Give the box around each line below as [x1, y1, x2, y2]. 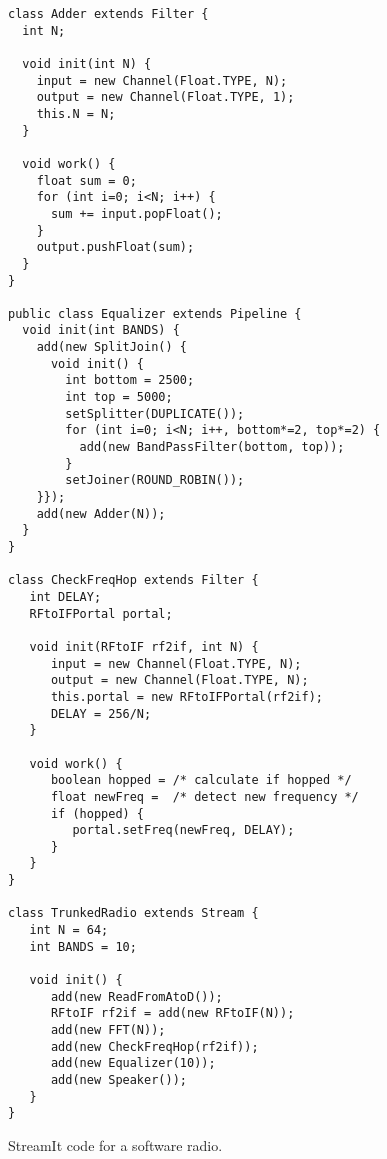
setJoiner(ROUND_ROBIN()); [65, 473, 245, 488]
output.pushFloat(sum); [36, 240, 195, 255]
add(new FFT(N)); [50, 1023, 166, 1038]
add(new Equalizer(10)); [50, 1056, 216, 1071]
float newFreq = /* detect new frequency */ [50, 789, 359, 804]
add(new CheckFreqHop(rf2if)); [50, 1039, 259, 1054]
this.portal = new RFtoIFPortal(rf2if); [50, 689, 323, 704]
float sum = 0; [36, 173, 137, 188]
